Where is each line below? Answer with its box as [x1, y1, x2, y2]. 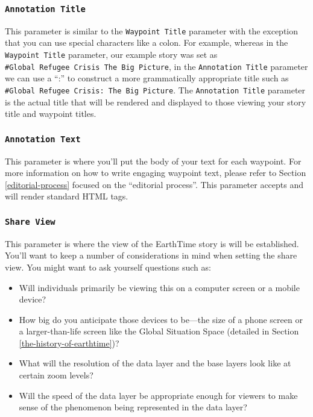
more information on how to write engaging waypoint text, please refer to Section [5, 166, 306, 179]
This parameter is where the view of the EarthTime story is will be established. [5, 237, 299, 249]
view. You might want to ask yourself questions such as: [5, 260, 211, 273]
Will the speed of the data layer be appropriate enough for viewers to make [19, 389, 298, 401]
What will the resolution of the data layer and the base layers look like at [19, 357, 291, 369]
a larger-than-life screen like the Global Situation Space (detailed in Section [19, 325, 299, 337]
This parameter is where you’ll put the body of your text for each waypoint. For [5, 154, 302, 167]
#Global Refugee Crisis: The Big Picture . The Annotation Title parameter [5, 83, 306, 96]
